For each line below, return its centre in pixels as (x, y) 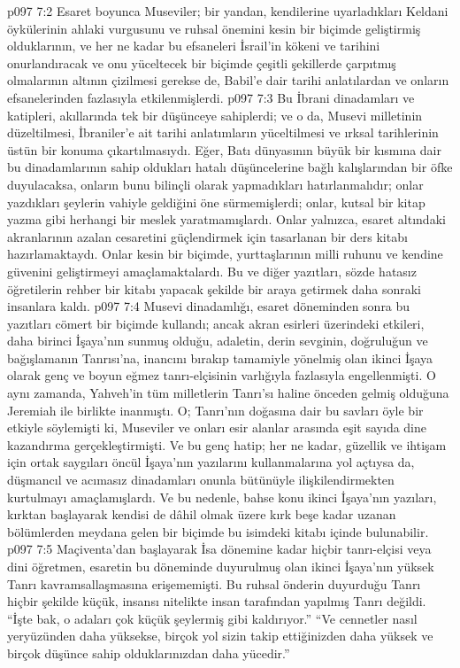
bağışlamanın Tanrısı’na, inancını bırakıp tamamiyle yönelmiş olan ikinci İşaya (220, 357)
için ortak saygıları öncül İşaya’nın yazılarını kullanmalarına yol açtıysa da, (211, 462)
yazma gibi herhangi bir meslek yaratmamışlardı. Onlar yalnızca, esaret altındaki (226, 219)
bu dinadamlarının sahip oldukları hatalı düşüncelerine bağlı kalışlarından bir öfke (230, 167)
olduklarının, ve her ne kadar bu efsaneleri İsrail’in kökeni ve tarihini (194, 46)
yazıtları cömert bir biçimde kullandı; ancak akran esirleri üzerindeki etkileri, (216, 323)
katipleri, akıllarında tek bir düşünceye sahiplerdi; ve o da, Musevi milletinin (215, 115)
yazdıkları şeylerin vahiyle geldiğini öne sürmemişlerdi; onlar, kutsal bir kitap (216, 202)
